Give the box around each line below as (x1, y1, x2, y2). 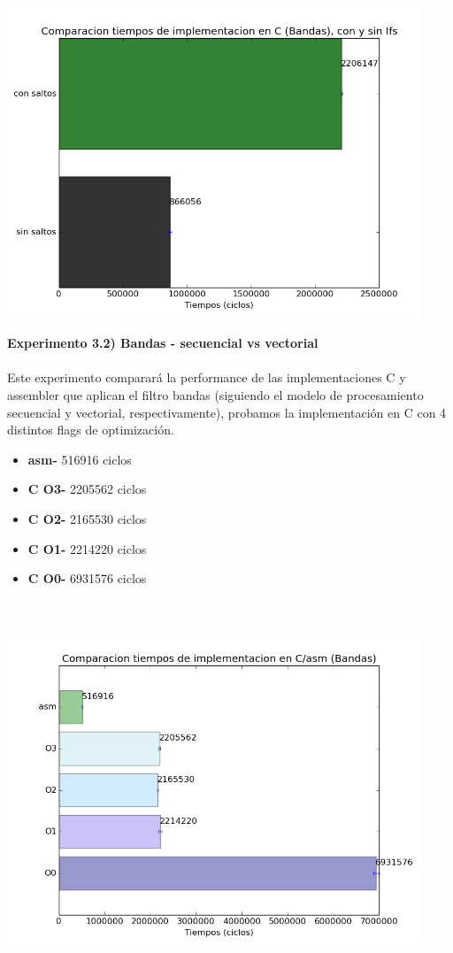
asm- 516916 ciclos (27, 450, 132, 468)
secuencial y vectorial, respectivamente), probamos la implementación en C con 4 (7, 403, 447, 421)
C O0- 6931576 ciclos (27, 569, 147, 588)
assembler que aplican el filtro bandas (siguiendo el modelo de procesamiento (7, 386, 424, 404)
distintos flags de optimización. (7, 420, 174, 439)
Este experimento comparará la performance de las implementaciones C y (7, 368, 406, 387)
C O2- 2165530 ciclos (27, 510, 147, 528)
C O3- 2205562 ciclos (27, 480, 147, 498)
